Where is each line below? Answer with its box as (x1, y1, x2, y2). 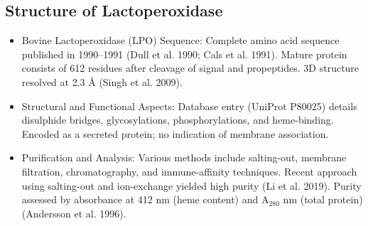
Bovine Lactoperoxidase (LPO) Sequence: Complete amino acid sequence (21, 33, 340, 48)
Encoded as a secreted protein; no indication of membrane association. (21, 126, 329, 141)
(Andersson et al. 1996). (21, 205, 126, 220)
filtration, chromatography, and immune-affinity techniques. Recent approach (21, 163, 357, 178)
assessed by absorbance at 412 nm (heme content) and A (21, 192, 269, 207)
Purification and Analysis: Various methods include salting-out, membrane (21, 150, 347, 165)
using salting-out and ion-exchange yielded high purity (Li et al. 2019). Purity (21, 178, 362, 193)
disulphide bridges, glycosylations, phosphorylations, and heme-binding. (21, 112, 334, 127)
